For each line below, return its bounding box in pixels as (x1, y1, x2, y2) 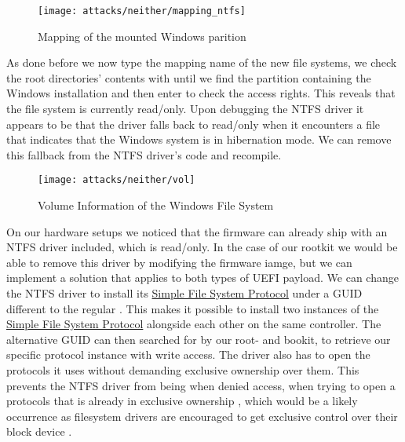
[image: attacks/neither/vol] (38, 174, 195, 186)
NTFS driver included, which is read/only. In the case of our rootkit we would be (6, 239, 398, 255)
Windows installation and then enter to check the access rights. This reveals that (6, 85, 396, 101)
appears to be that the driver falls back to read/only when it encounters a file (6, 115, 381, 132)
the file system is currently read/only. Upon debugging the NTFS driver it (6, 100, 364, 117)
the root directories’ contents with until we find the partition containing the (6, 69, 371, 86)
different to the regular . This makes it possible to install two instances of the (6, 300, 379, 316)
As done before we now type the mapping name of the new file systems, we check (6, 54, 397, 71)
